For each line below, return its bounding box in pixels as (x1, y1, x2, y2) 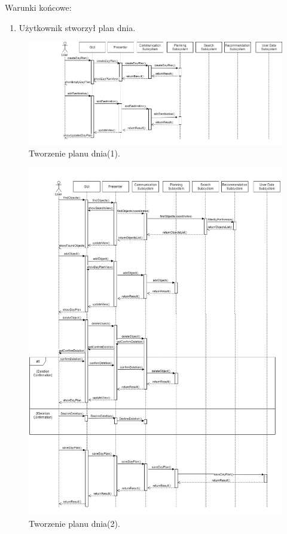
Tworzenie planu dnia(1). (29, 146, 120, 159)
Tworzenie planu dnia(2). (29, 517, 120, 529)
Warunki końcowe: (5, 1, 72, 13)
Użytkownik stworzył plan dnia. (19, 21, 136, 33)
